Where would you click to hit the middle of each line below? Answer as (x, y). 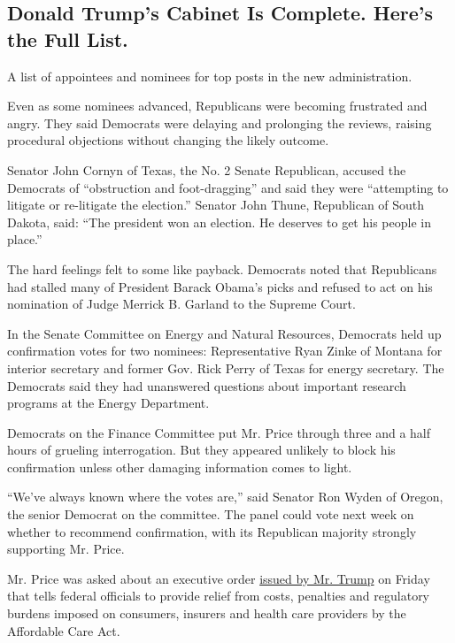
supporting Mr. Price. (66, 549)
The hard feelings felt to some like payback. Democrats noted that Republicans (222, 268)
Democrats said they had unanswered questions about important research (207, 385)
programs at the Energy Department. (108, 403)
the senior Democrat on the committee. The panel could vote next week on (211, 514)
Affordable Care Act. (64, 630)
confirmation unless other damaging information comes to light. (180, 467)
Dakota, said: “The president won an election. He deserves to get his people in (219, 222)
